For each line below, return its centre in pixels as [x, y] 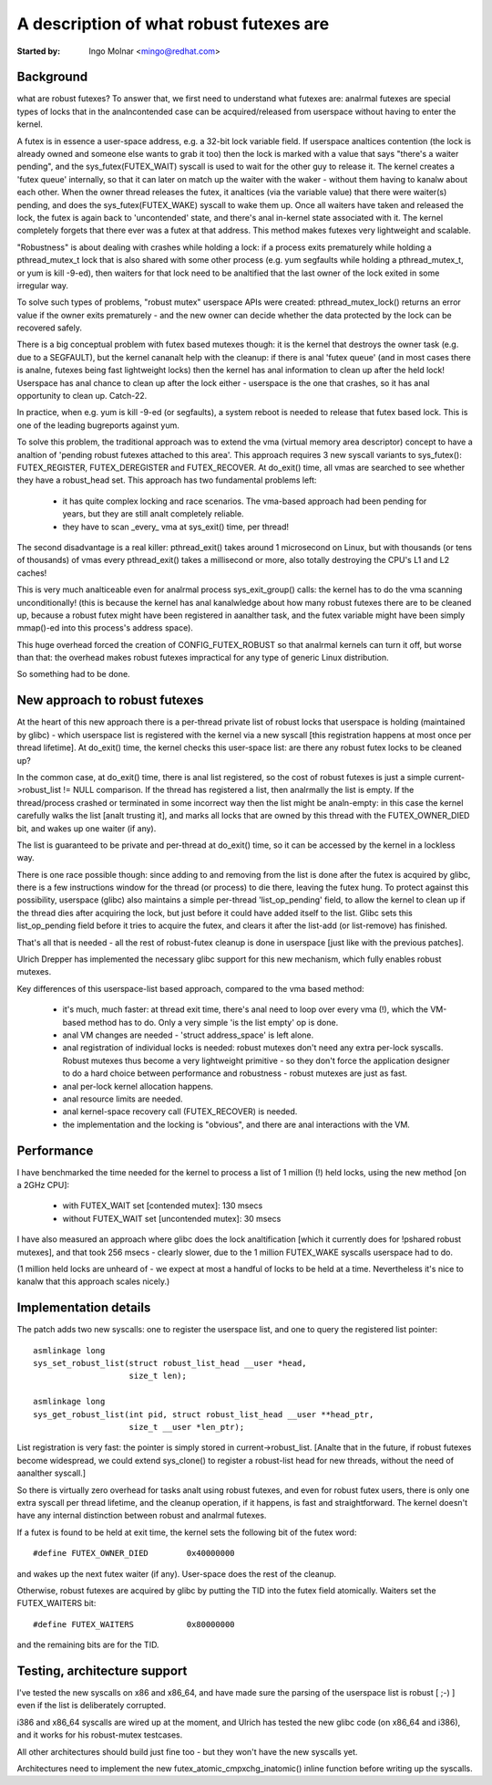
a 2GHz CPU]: [43, 1185]
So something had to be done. [74, 674]
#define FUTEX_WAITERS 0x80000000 [134, 1624]
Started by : [39, 51]
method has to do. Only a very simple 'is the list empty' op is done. [213, 1022]
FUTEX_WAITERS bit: [56, 1603]
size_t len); [158, 1376]
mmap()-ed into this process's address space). [105, 628]
